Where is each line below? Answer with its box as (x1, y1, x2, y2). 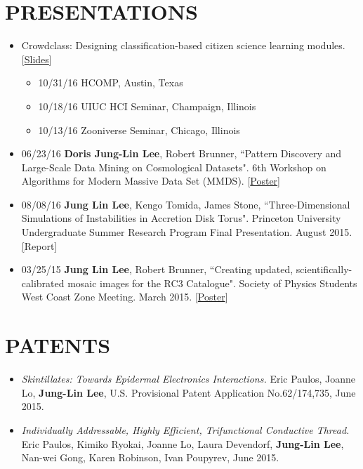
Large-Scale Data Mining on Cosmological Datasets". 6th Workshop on (21, 159, 326, 174)
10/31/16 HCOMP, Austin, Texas (38, 75, 183, 90)
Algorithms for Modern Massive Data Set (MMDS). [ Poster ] (21, 173, 281, 188)
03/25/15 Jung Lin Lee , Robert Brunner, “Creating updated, (21, 262, 293, 277)
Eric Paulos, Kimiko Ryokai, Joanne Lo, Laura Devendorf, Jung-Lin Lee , (21, 436, 344, 451)
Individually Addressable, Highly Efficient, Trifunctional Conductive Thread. (21, 422, 350, 437)
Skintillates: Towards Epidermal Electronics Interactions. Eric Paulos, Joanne (21, 371, 356, 386)
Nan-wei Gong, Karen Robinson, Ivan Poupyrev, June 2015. (21, 450, 279, 465)
